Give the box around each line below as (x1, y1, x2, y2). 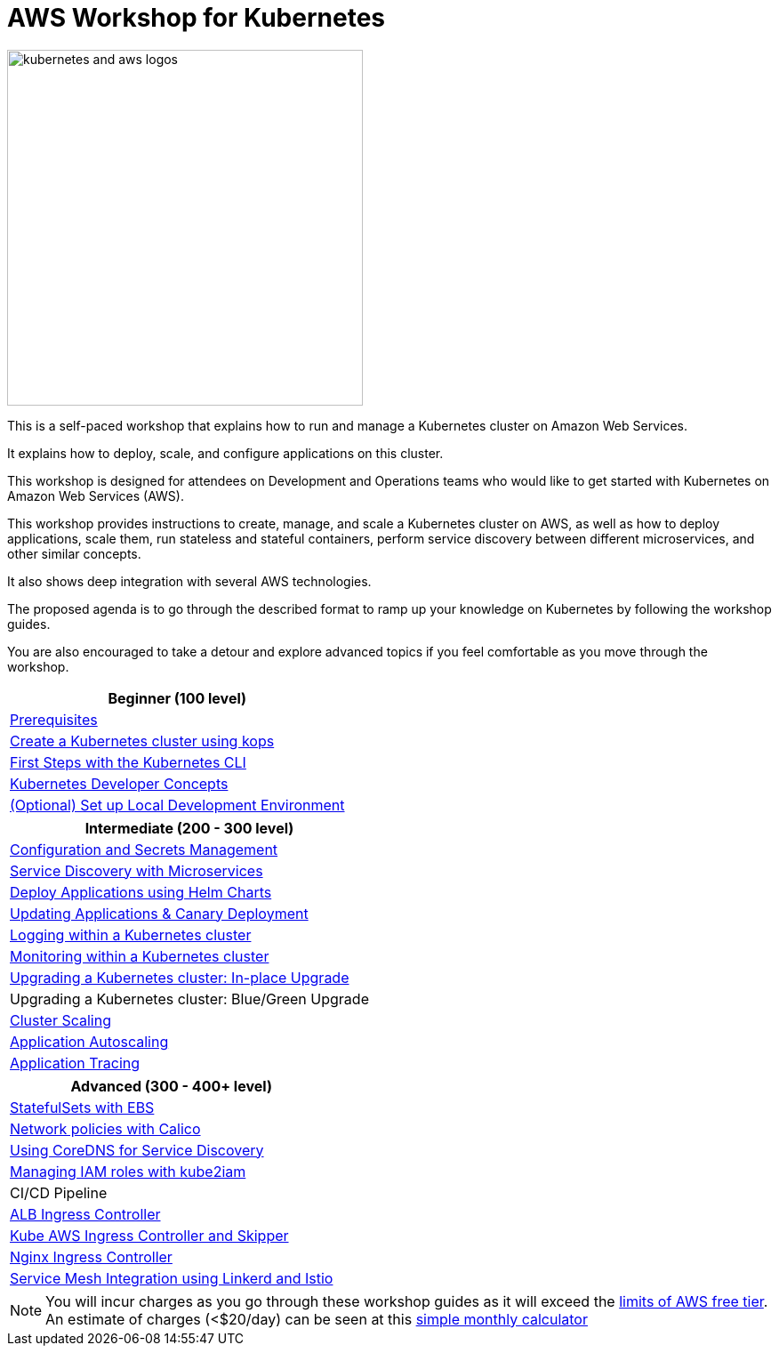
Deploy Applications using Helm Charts (10, 882, 272, 901)
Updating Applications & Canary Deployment (10, 904, 309, 922)
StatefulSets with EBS (10, 1098, 155, 1116)
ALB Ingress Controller (10, 1204, 161, 1223)
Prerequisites (10, 710, 98, 729)
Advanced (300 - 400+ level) (70, 1076, 272, 1095)
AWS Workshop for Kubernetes (7, 3, 385, 33)
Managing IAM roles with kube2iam (10, 1162, 246, 1180)
